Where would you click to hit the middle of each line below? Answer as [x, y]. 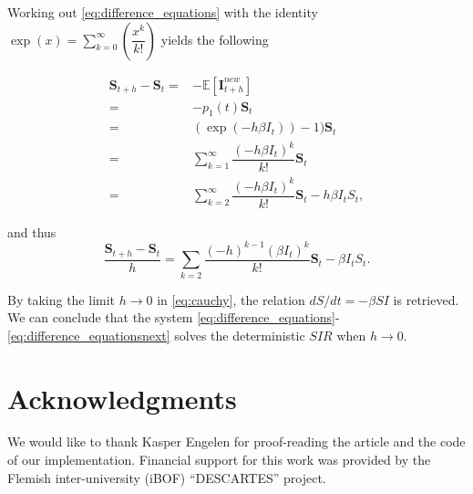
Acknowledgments [122, 398]
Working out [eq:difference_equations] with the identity [163, 12]
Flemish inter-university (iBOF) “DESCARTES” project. [167, 477]
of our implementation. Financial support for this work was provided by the [219, 460]
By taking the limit [62, 299]
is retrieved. [426, 299]
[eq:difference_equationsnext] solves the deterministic [156, 335]
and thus [32, 231]
